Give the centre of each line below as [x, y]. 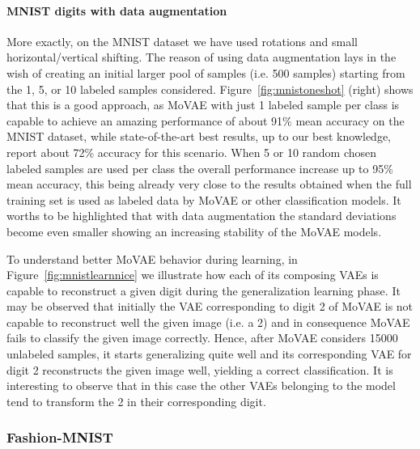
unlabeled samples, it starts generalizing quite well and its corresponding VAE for [209, 354]
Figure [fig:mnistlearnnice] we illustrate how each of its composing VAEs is [193, 275]
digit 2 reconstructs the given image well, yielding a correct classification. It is [200, 369]
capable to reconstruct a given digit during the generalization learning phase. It [204, 290]
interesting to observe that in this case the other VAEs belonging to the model [201, 385]
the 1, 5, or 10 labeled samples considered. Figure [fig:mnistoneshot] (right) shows [210, 89]
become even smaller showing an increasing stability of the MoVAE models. [194, 231]
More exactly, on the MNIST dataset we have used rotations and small [182, 41]
